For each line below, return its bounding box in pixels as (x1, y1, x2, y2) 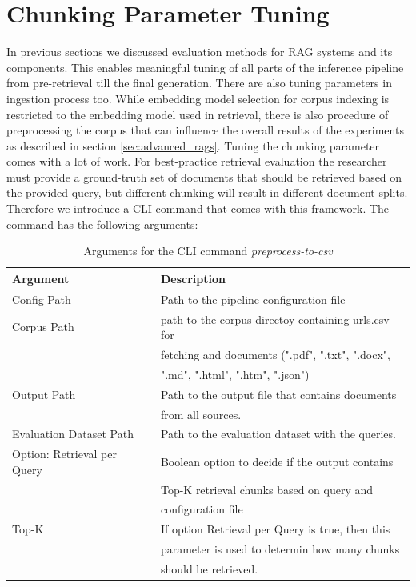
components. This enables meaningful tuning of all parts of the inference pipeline (6, 58, 404, 75)
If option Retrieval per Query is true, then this (160, 521, 390, 537)
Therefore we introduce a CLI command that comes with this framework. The (6, 200, 390, 217)
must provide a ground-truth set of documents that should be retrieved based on (6, 168, 402, 185)
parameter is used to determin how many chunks (160, 541, 400, 557)
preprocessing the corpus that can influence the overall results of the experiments (6, 122, 404, 138)
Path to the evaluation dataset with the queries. (160, 425, 396, 442)
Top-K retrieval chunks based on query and (160, 481, 374, 497)
